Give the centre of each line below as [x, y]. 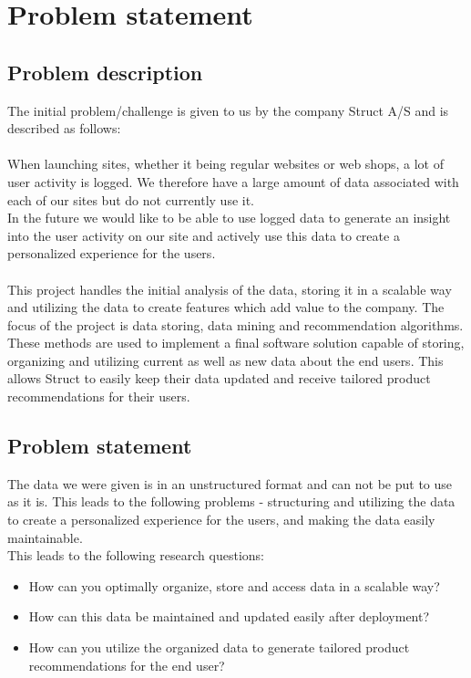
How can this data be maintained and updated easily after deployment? [229, 616]
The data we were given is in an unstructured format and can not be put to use [230, 483]
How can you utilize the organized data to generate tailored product [219, 647]
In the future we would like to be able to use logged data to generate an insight [229, 218]
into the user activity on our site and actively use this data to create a [204, 235]
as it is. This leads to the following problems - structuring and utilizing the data [231, 501]
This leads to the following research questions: [136, 555]
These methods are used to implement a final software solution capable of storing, [236, 343]
